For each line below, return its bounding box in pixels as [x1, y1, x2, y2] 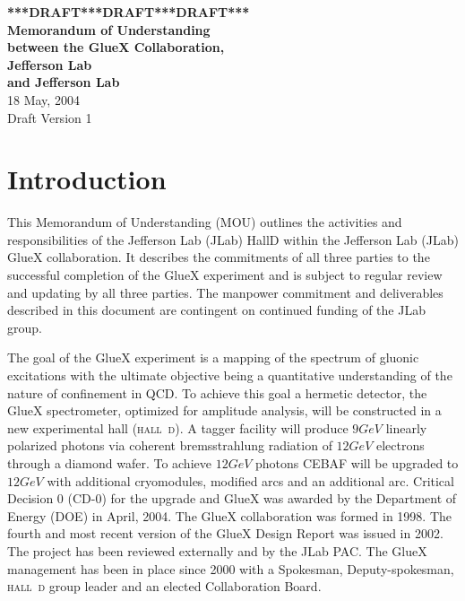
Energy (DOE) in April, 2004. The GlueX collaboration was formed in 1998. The [7, 506, 452, 525]
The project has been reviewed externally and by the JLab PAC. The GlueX [7, 541, 427, 560]
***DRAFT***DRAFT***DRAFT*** [7, 3, 250, 21]
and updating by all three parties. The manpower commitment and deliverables [7, 283, 443, 301]
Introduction [7, 161, 167, 197]
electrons [375, 436, 425, 455]
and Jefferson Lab [7, 73, 120, 91]
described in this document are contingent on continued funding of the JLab [7, 300, 426, 319]
